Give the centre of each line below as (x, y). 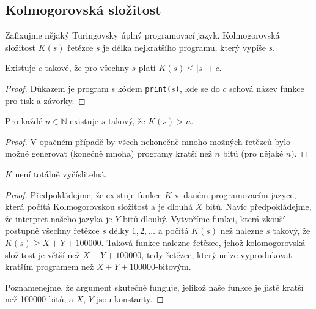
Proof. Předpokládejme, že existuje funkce (83, 194)
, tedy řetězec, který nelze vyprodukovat (217, 254)
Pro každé (24, 121)
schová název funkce (267, 88)
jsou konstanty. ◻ (130, 299)
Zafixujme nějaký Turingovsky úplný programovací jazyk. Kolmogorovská (142, 35)
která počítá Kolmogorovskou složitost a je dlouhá (99, 207)
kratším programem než (50, 266)
